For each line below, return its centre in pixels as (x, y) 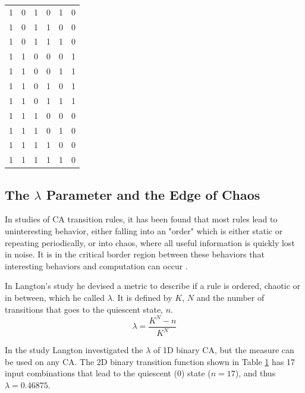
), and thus (255, 373)
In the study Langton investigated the (74, 350)
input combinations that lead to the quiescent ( (91, 373)
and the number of (230, 298)
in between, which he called (55, 298)
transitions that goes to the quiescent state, (84, 309)
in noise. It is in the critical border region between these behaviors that (135, 254)
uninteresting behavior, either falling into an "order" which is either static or (144, 231)
